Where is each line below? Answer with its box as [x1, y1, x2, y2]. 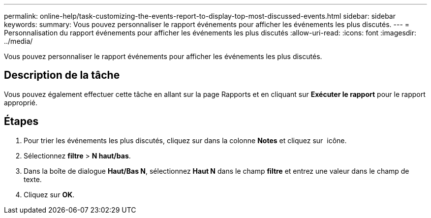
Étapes [4, 115, 39, 128]
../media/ [4, 37, 33, 45]
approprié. [4, 98, 38, 107]
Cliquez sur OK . [24, 190, 75, 199]
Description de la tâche [4, 69, 120, 82]
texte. [24, 175, 42, 184]
